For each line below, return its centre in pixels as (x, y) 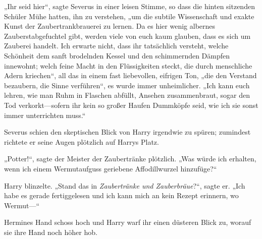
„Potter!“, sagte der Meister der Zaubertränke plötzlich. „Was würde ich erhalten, (130, 159)
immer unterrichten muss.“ (45, 115)
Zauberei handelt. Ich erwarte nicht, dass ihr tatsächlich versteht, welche (116, 46)
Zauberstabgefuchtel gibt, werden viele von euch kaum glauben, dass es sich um (127, 36)
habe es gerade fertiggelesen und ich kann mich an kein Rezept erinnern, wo (121, 195)
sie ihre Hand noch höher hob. (51, 232)
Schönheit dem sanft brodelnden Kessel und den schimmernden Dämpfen (117, 55)
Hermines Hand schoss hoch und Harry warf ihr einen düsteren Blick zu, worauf (128, 222)
